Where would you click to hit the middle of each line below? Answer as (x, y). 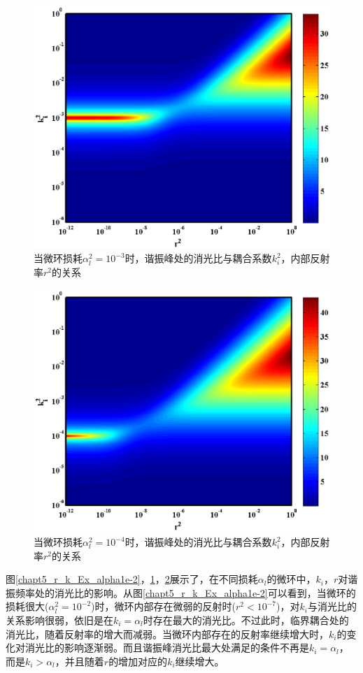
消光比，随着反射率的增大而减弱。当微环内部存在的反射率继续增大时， (167, 634)
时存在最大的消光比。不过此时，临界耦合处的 (246, 620)
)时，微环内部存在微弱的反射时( (163, 606)
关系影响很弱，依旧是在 (59, 620)
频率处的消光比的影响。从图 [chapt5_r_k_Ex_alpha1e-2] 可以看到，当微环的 (185, 592)
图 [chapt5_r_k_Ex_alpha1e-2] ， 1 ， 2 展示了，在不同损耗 (132, 579)
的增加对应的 (138, 661)
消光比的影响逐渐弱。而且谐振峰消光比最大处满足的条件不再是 (167, 647)
